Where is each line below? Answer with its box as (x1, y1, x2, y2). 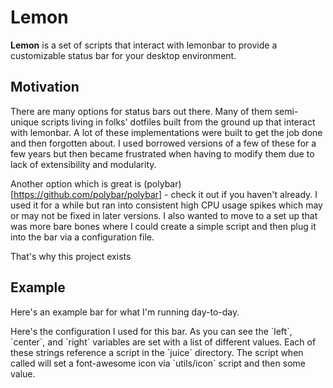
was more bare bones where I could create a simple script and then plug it (10, 220, 317, 232)
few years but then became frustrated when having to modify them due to (10, 147, 315, 160)
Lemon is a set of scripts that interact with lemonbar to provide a (10, 39, 278, 51)
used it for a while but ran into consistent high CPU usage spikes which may (10, 199, 323, 211)
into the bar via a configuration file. (10, 231, 155, 243)
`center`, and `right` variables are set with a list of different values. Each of (10, 336, 317, 348)
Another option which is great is (10, 177, 142, 190)
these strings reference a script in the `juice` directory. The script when (10, 346, 304, 358)
